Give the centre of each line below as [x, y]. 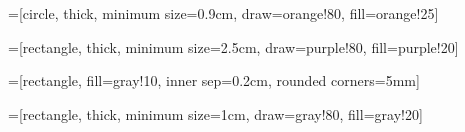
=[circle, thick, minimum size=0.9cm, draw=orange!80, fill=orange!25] [223, 13]
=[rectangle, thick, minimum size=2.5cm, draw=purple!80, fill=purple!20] [233, 46]
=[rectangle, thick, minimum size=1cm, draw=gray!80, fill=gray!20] [215, 113]
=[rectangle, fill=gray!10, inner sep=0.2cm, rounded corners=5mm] [214, 80]
